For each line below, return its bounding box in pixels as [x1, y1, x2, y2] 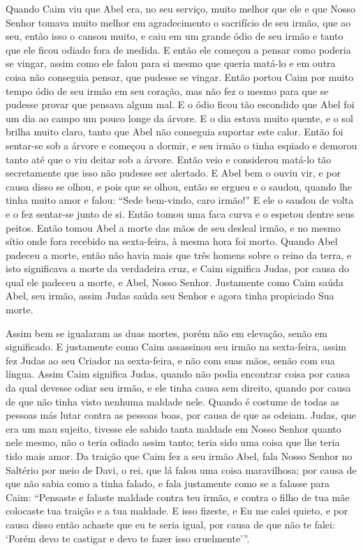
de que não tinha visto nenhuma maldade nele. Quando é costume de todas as [6, 394, 339, 408]
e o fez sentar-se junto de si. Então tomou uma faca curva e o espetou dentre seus [6, 206, 355, 221]
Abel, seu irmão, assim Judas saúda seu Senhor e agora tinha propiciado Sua [6, 288, 334, 303]
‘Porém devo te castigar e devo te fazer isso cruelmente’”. [6, 530, 250, 545]
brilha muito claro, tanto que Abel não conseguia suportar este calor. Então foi [6, 124, 343, 139]
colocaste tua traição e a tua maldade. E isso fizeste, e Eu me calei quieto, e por [6, 503, 348, 518]
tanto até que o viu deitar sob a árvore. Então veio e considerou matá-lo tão [6, 151, 332, 166]
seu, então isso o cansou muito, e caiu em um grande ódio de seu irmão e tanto [6, 29, 343, 43]
